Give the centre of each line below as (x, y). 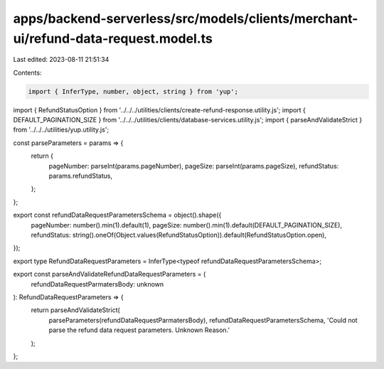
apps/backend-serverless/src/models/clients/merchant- (186, 18)
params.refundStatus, (81, 176)
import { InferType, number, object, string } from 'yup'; (133, 91)
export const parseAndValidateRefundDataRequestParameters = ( (110, 274)
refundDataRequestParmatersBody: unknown (97, 284)
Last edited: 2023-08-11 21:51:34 (61, 60)
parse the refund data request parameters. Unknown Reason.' (139, 330)
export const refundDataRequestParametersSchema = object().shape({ (117, 215)
